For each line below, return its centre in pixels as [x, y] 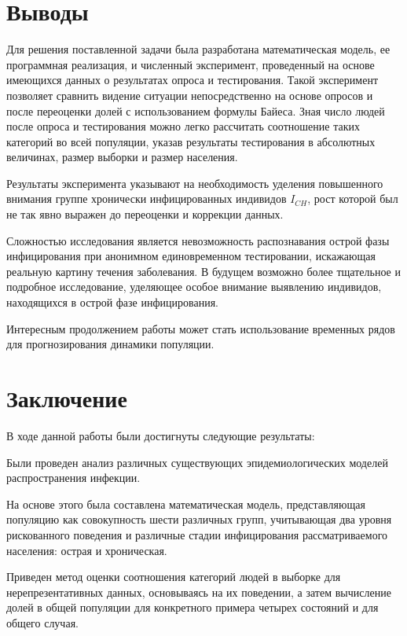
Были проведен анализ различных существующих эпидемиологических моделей [197, 462]
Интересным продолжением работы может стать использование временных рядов [201, 328]
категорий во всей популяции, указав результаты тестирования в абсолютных [191, 141]
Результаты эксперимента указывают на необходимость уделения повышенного [195, 183]
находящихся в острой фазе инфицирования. [112, 302]
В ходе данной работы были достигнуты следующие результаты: [161, 435]
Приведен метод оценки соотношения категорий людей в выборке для [174, 577]
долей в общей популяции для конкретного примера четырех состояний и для [192, 607]
